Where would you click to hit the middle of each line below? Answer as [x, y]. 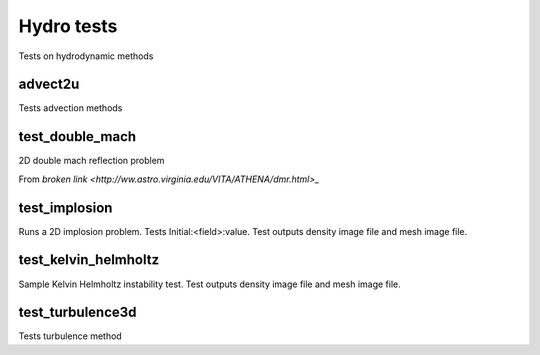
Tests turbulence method [70, 336]
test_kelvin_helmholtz [89, 260]
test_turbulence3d [77, 312]
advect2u [49, 84]
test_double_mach [77, 136]
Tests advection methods [70, 108]
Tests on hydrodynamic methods [86, 56]
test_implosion [65, 207]
